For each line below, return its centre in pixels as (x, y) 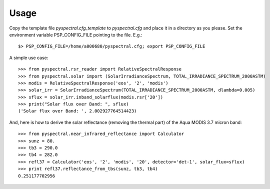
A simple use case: (29, 57)
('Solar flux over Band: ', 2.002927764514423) (77, 111)
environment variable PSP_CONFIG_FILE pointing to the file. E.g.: (76, 34)
